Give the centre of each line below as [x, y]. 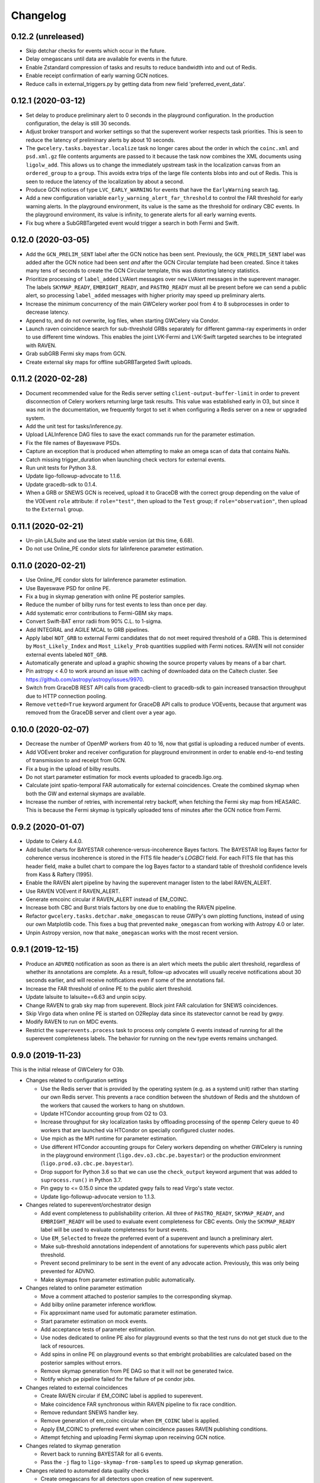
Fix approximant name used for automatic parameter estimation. [119, 1313]
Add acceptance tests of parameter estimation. [98, 1329]
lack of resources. [63, 1346]
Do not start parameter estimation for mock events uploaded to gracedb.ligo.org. [124, 776]
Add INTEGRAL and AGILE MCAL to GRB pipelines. [87, 629]
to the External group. [55, 509]
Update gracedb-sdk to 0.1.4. [61, 484]
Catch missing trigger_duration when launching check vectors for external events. [126, 459]
